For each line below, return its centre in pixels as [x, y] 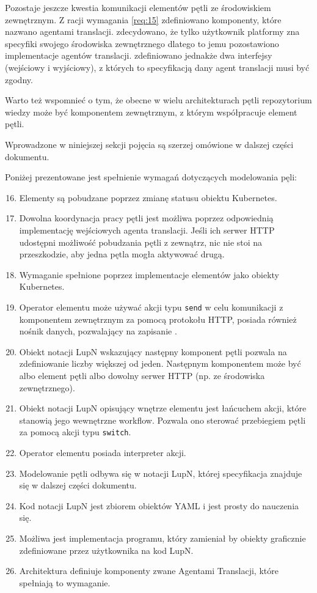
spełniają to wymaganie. [65, 582]
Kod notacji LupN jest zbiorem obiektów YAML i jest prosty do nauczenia [159, 505]
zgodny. [19, 79]
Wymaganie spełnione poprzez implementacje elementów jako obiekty [149, 274]
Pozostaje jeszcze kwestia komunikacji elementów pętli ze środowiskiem [138, 7]
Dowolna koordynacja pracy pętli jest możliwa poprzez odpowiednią [146, 218]
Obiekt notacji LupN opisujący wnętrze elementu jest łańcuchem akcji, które [163, 408]
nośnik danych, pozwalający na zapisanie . [98, 331]
